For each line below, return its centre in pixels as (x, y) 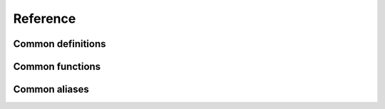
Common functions (57, 67)
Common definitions (60, 44)
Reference (45, 19)
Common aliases (51, 89)
